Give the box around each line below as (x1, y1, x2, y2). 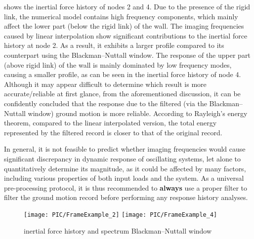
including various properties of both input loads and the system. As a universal (4, 173, 244, 183)
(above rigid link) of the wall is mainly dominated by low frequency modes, (4, 59, 232, 70)
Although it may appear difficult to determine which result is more (4, 79, 207, 89)
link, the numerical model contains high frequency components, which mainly (4, 11, 238, 21)
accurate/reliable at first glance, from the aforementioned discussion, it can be (4, 88, 241, 99)
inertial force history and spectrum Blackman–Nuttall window (24, 225, 212, 236)
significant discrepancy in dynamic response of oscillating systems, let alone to (4, 153, 241, 163)
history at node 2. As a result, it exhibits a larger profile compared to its (4, 40, 224, 50)
